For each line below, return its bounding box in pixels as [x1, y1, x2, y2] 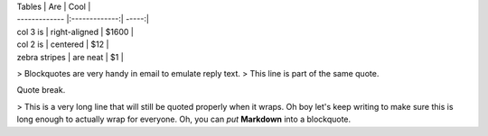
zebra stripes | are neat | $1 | [16, 51, 124, 62]
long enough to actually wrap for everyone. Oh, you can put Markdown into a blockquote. [16, 113, 352, 125]
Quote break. [16, 85, 66, 95]
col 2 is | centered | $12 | [16, 39, 109, 50]
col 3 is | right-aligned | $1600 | [16, 26, 135, 37]
